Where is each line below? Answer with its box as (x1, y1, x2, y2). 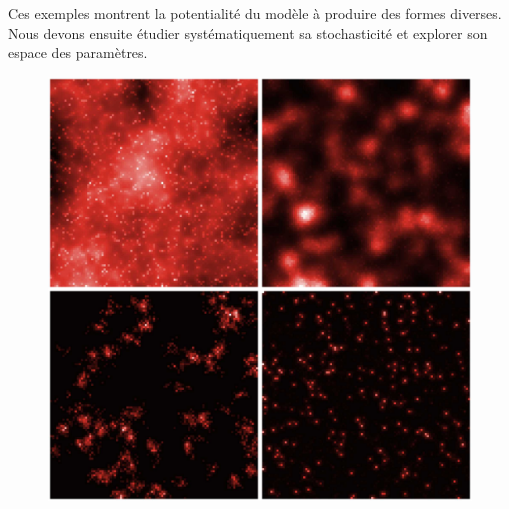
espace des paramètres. (8, 42, 148, 63)
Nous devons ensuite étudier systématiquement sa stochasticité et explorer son (8, 22, 488, 43)
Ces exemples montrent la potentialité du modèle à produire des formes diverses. (8, 3, 502, 23)
